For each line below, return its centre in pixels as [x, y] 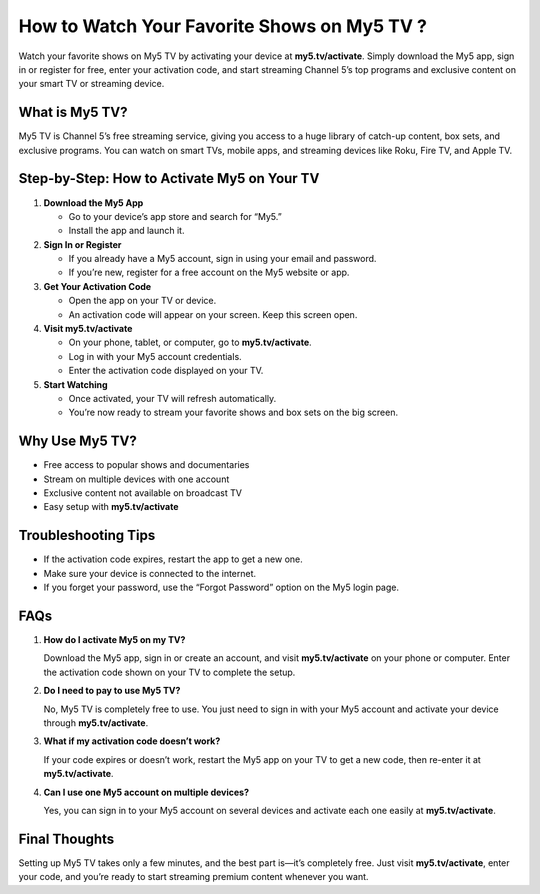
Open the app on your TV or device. [142, 301]
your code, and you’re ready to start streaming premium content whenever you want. [193, 877]
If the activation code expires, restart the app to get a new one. [173, 559]
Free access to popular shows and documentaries [146, 465]
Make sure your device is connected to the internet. [150, 573]
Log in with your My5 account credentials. [155, 356]
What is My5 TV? [73, 112]
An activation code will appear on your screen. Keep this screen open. [213, 314]
